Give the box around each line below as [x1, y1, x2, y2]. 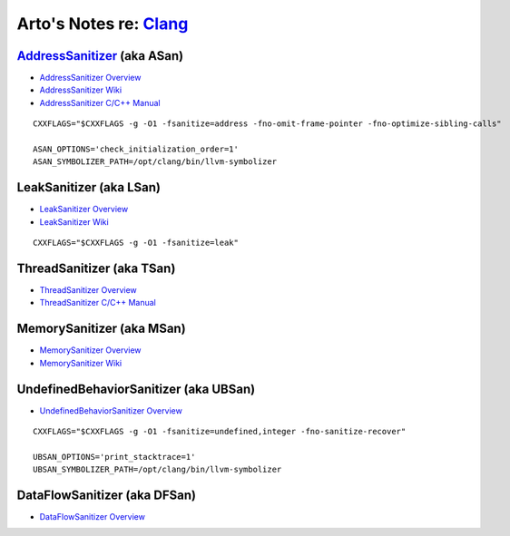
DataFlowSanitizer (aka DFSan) [16, 487, 197, 502]
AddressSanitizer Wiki [39, 84, 123, 95]
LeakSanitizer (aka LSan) [16, 180, 161, 195]
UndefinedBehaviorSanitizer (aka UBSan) [16, 381, 256, 396]
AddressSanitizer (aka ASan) [16, 48, 184, 63]
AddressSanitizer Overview [39, 73, 142, 83]
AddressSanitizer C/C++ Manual [39, 97, 161, 108]
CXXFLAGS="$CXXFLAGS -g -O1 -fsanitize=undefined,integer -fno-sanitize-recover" [33, 426, 407, 436]
